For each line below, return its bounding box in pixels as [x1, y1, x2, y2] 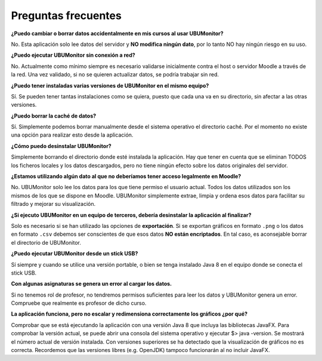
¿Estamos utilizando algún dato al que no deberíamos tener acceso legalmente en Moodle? [11, 173, 241, 180]
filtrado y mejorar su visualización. [11, 200, 95, 208]
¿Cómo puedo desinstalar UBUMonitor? [11, 142, 112, 149]
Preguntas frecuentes [11, 9, 122, 22]
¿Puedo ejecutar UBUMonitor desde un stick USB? [11, 250, 138, 257]
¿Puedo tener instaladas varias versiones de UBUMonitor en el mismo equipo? [11, 82, 209, 89]
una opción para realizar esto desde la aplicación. [11, 131, 134, 138]
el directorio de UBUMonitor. [11, 239, 82, 246]
